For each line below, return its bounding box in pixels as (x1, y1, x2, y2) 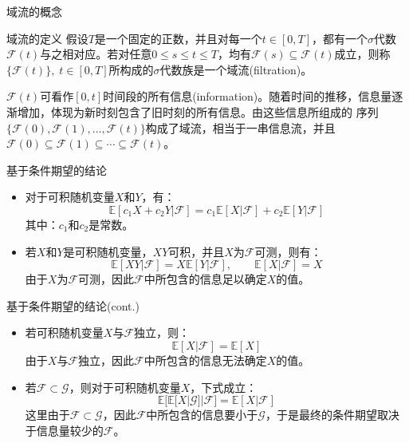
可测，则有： (254, 243, 322, 259)
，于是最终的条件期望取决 (265, 406, 399, 423)
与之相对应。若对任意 (40, 45, 152, 62)
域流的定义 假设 (6, 30, 88, 46)
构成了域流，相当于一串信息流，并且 (145, 119, 336, 136)
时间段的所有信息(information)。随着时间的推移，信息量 (103, 88, 392, 105)
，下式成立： (190, 378, 258, 395)
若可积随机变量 (25, 324, 104, 341)
